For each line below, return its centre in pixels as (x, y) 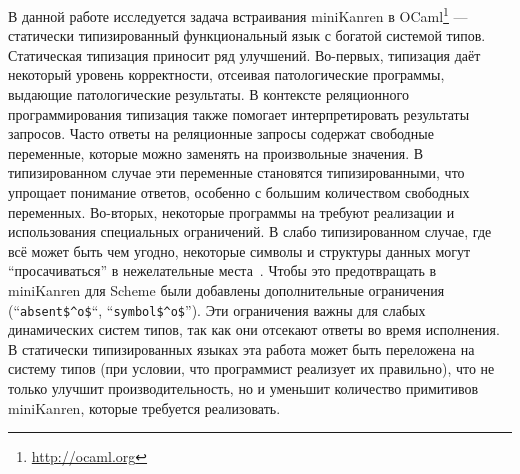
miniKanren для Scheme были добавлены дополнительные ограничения (226, 289)
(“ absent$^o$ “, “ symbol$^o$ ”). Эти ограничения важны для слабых (217, 309)
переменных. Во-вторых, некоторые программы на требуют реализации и (231, 211)
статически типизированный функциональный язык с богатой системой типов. (247, 35)
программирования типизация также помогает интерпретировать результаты (239, 113)
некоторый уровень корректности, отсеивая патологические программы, (226, 74)
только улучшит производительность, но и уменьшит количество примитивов (243, 388)
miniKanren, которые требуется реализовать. (144, 407)
